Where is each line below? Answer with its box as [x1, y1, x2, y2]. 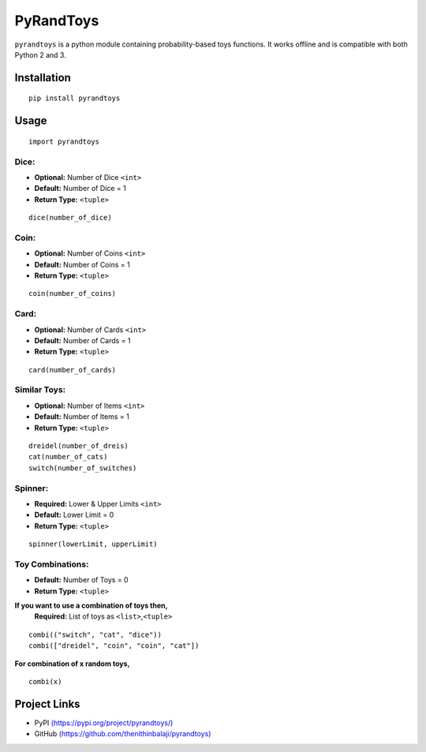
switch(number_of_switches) [28, 463, 137, 473]
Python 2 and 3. [14, 50, 66, 59]
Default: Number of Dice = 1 [34, 184, 126, 193]
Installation [14, 71, 71, 84]
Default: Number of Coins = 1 [34, 260, 130, 269]
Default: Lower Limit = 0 [34, 510, 114, 520]
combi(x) [28, 677, 62, 686]
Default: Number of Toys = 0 [34, 575, 129, 585]
